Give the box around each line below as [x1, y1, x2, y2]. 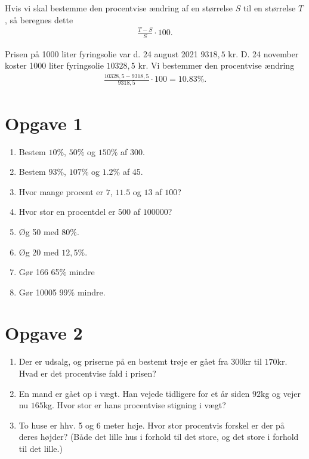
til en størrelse [243, 2, 296, 14]
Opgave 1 [5, 110, 83, 135]
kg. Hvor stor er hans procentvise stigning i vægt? [43, 399, 226, 411]
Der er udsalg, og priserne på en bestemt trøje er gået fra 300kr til [18, 355, 262, 368]
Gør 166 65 [18, 266, 60, 278]
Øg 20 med [18, 245, 59, 258]
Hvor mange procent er [18, 185, 104, 198]
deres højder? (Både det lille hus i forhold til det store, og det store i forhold [18, 430, 299, 443]
